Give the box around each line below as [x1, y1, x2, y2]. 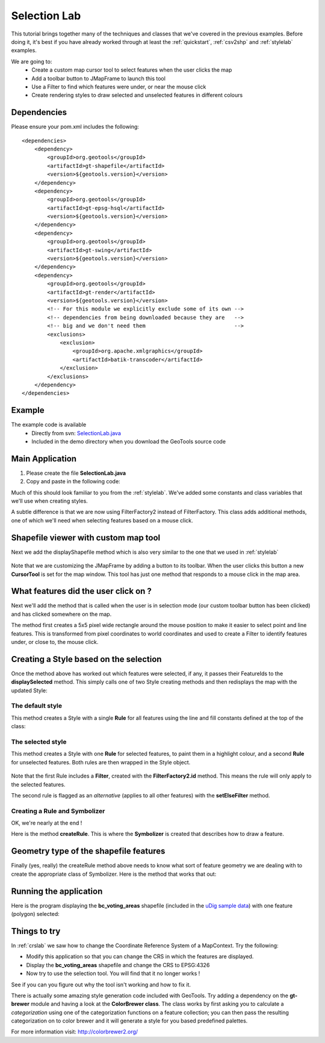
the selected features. [11, 781, 66, 788]
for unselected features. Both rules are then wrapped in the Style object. [11, 758, 191, 766]
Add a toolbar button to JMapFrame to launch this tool [31, 75, 166, 82]
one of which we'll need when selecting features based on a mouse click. [11, 516, 194, 524]
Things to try [11, 926, 61, 936]
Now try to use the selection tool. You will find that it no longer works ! [26, 970, 200, 977]
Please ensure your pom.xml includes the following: [11, 123, 140, 131]
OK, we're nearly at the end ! [11, 819, 82, 827]
